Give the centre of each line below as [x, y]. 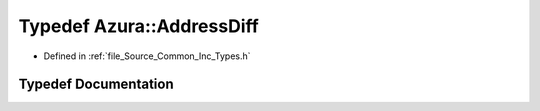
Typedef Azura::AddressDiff [138, 26]
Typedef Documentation [96, 84]
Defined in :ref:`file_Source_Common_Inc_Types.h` [147, 56]
